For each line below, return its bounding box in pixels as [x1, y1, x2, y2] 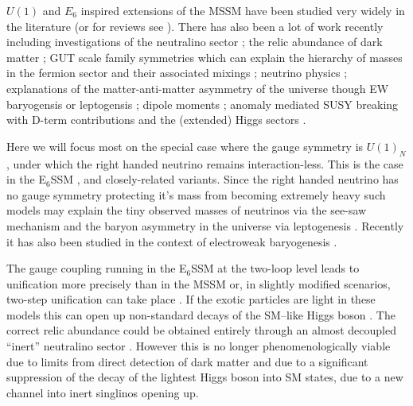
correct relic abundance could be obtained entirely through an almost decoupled [6, 322, 396, 338]
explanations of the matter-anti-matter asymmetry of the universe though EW [6, 79, 389, 96]
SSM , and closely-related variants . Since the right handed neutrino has [50, 171, 399, 188]
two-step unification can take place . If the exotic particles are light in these [6, 291, 376, 307]
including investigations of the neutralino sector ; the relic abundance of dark [6, 33, 383, 50]
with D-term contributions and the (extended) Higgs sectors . [6, 111, 306, 128]
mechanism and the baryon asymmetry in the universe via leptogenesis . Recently [6, 217, 404, 234]
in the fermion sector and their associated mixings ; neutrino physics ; [6, 64, 348, 81]
